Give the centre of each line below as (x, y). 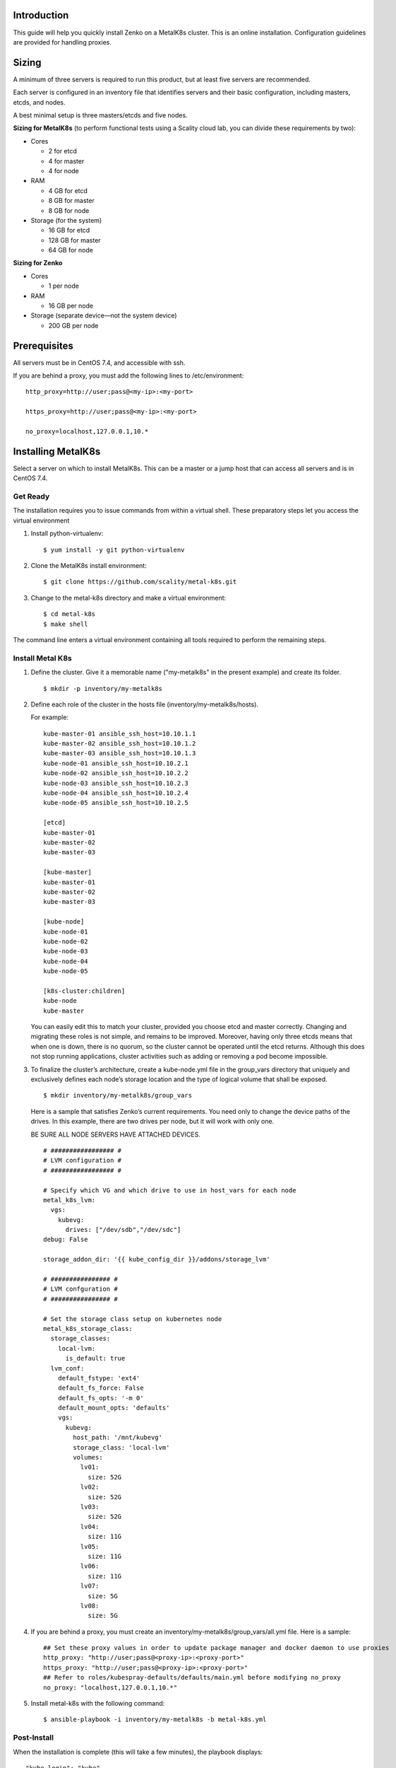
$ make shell (66, 624)
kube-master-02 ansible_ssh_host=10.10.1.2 (120, 744)
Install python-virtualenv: (67, 533)
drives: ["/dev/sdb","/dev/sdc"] (123, 1230)
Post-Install (34, 1738)
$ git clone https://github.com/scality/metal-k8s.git (140, 582)
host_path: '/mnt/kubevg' (118, 1438)
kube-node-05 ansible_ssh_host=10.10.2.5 (116, 803)
